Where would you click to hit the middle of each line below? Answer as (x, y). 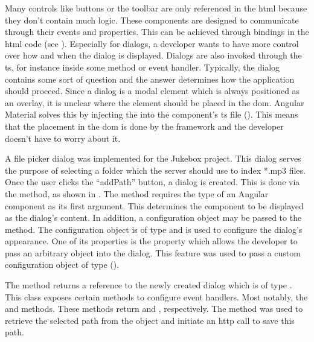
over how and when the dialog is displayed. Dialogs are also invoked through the (153, 55)
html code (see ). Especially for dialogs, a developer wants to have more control (152, 43)
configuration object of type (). (62, 264)
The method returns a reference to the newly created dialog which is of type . (149, 285)
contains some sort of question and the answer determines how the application (150, 79)
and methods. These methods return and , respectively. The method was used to (154, 309)
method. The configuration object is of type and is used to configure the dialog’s (154, 229)
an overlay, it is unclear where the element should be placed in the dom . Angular (155, 102)
